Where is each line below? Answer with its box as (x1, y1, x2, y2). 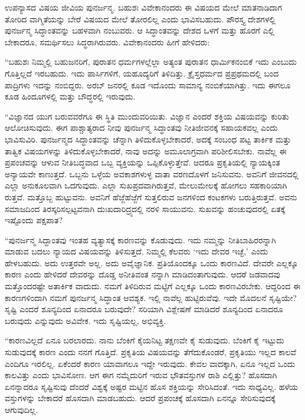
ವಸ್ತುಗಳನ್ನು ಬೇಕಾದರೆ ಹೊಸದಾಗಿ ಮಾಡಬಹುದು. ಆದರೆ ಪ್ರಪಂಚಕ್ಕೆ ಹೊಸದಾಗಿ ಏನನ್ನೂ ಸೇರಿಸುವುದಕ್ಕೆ (5, 392, 276, 404)
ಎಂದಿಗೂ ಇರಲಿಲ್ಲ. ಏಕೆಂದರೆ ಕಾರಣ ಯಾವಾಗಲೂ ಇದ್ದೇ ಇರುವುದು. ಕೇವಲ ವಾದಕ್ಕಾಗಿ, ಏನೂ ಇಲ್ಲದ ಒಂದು (5, 357, 296, 369)
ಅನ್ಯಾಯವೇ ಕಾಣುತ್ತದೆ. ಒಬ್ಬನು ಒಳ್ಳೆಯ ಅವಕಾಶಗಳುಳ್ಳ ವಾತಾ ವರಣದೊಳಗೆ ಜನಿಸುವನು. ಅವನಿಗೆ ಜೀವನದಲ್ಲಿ (5, 167, 299, 180)
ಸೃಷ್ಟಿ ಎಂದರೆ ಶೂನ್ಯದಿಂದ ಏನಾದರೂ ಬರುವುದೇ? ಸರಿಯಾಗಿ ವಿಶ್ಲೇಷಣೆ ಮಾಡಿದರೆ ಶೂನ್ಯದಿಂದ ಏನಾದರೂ (5, 303, 283, 315)
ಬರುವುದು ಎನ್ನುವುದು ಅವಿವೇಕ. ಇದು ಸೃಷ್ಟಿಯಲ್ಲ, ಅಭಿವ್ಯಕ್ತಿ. (5, 314, 166, 326)
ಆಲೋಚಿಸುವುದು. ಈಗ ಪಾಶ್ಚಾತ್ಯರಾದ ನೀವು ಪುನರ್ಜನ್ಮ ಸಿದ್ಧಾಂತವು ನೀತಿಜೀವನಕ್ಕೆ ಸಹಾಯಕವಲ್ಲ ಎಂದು (5, 121, 278, 134)
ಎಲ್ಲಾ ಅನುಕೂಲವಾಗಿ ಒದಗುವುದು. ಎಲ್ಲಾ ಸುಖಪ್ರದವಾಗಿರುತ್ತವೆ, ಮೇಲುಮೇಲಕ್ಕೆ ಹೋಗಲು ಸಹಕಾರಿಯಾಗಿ (5, 179, 287, 191)
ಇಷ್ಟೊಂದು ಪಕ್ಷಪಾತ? (5, 214, 63, 226)
